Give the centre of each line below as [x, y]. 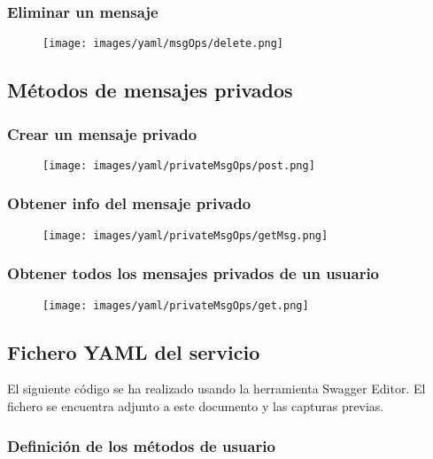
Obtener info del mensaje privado [129, 203]
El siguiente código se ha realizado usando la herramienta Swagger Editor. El [216, 389]
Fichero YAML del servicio [134, 351]
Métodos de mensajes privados [150, 90]
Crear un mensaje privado [102, 133]
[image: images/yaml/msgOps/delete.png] [163, 44]
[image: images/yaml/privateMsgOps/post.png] [179, 165]
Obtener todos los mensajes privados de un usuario [193, 273]
